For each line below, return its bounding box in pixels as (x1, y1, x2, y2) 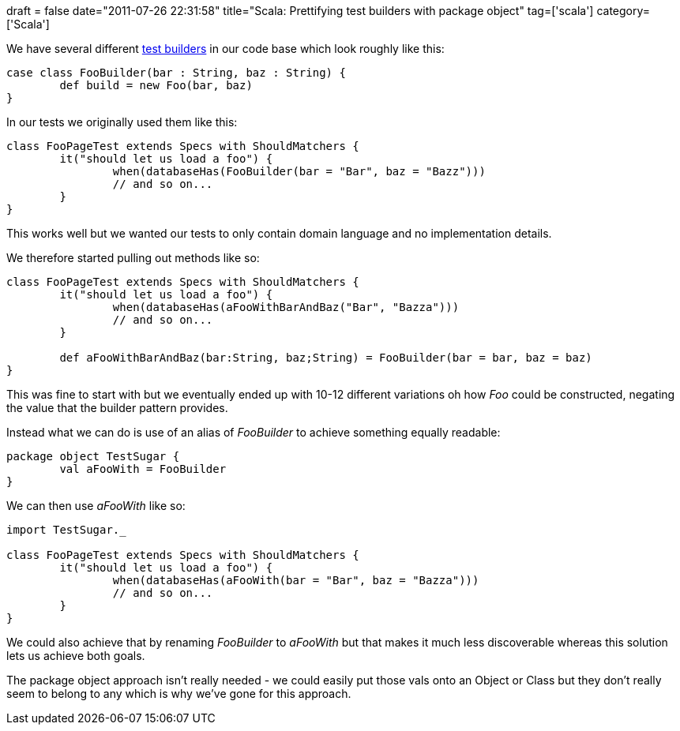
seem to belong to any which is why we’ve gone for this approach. (6, 687, 351, 700)
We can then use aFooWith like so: (6, 499, 186, 512)
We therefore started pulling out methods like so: (6, 251, 260, 264)
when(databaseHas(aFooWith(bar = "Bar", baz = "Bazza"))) (112, 574, 479, 587)
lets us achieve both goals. (6, 649, 145, 662)
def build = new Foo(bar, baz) (59, 79, 253, 92)
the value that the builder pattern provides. (6, 401, 228, 414)
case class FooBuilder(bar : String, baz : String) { (6, 66, 346, 79)
